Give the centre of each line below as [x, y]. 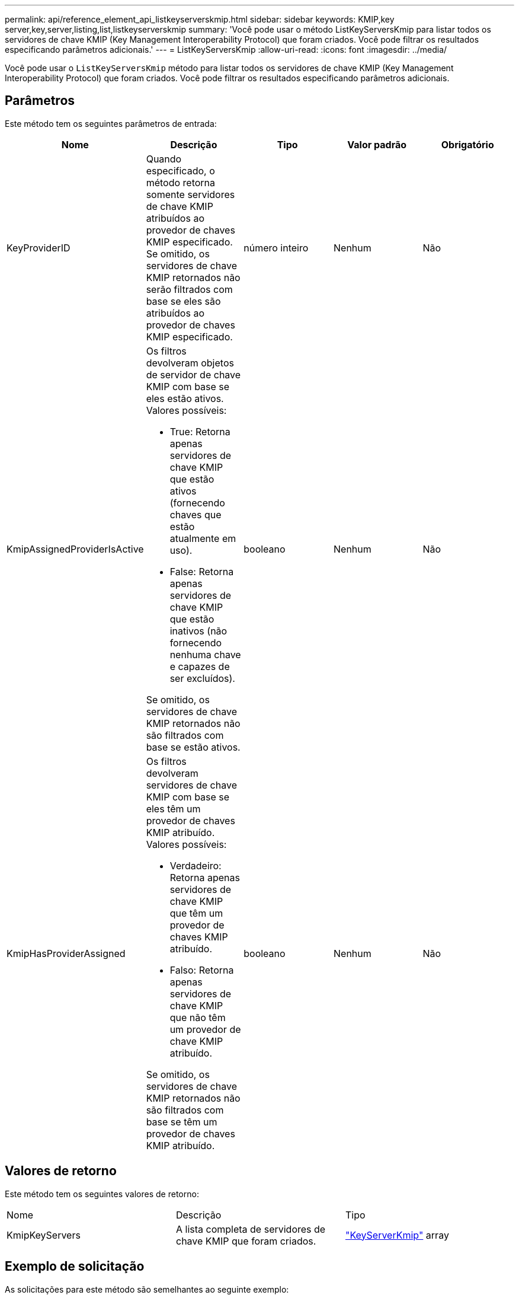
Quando [164, 159]
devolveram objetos [190, 363]
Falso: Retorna [202, 970]
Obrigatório [467, 144]
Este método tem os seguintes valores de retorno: [102, 1194]
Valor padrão [377, 144]
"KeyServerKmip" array [397, 1235]
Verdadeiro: [196, 865]
